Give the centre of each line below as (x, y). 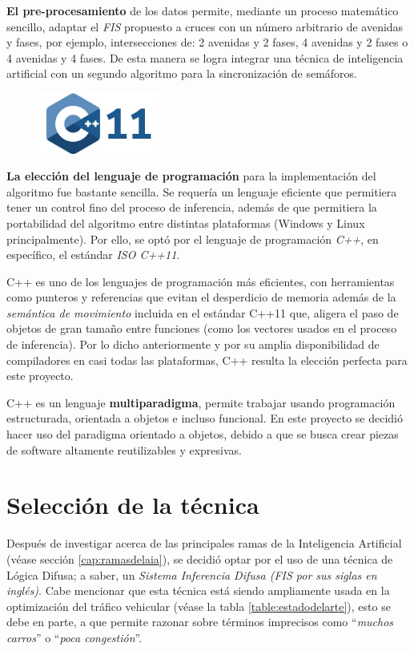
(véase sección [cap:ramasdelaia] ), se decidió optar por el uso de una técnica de (200, 558)
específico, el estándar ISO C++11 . (93, 255)
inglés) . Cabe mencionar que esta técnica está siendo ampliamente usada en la (198, 590)
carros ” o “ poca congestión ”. (74, 637)
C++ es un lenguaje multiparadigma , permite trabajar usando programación (201, 402)
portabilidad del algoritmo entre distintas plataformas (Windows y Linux (186, 222)
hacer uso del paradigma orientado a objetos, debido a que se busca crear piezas (203, 434)
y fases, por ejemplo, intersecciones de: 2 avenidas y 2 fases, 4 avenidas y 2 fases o (207, 42)
